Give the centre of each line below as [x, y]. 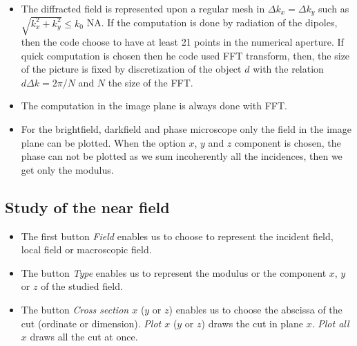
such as [334, 8]
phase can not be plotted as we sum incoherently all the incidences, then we [182, 156]
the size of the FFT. [151, 82]
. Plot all [330, 323]
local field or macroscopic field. [86, 249]
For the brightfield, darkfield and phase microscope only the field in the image [186, 128]
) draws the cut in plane [252, 323]
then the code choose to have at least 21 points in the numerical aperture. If [182, 42]
